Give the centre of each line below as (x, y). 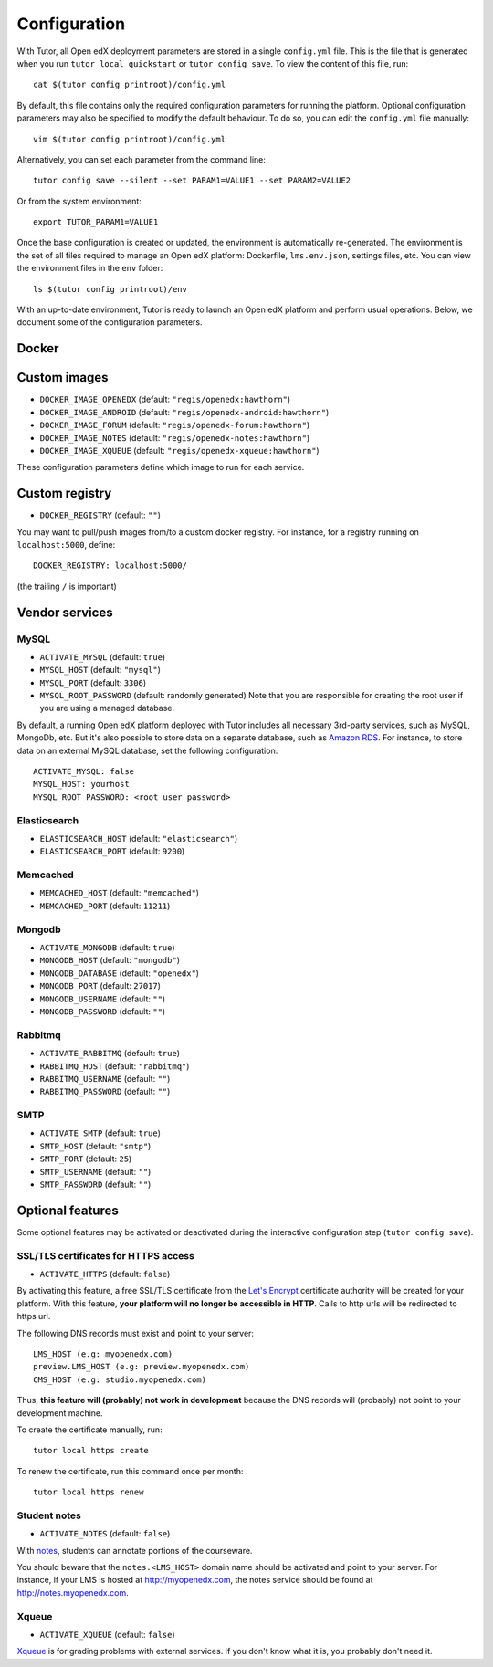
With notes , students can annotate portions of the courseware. (135, 1550)
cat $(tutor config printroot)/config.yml (130, 85)
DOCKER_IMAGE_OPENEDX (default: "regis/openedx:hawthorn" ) (165, 399)
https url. (34, 1316)
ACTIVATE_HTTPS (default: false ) (105, 1274)
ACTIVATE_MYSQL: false (84, 772)
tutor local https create (91, 1451)
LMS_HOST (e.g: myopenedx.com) (103, 1354)
